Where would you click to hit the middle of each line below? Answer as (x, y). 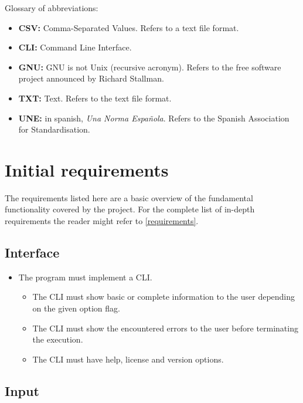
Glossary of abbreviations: (52, 8)
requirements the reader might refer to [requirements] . (102, 221)
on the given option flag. (76, 308)
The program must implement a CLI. (85, 277)
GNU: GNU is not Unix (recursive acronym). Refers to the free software (150, 67)
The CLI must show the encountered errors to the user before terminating (165, 328)
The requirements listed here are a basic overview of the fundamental (129, 197)
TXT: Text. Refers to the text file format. (95, 98)
